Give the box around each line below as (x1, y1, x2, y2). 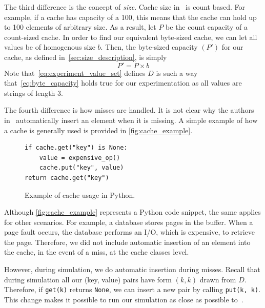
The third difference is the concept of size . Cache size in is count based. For (4, 2, 246, 12)
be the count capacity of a (166, 22, 248, 32)
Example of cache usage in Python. (25, 189, 135, 200)
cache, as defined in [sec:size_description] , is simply (4, 51, 167, 62)
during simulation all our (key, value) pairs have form (4, 274, 172, 284)
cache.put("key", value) (39, 164, 124, 172)
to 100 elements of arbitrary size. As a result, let (4, 22, 156, 32)
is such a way (156, 67, 198, 78)
